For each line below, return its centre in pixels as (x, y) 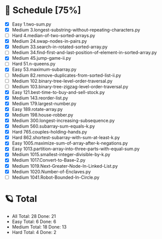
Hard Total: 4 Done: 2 (34, 232)
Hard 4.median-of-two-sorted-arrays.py (54, 36)
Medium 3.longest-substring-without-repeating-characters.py (76, 30)
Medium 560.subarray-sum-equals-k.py (53, 126)
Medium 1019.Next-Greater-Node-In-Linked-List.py (65, 166)
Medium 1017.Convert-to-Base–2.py (49, 160)
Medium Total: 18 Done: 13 (39, 227)
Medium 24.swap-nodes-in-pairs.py (49, 41)
